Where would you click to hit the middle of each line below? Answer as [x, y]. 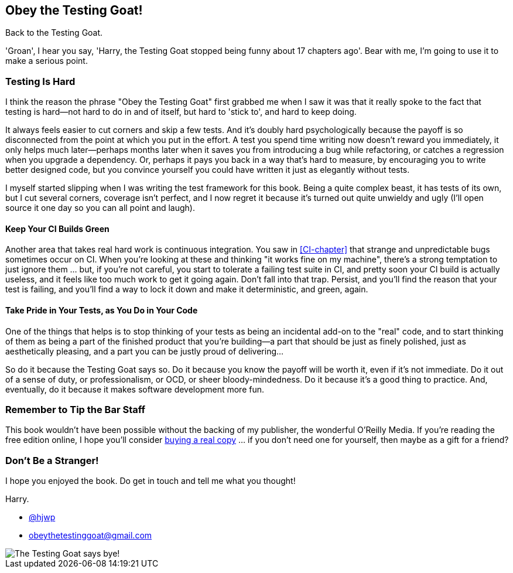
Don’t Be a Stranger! [52, 460]
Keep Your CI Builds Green [57, 228]
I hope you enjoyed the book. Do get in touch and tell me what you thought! [151, 481]
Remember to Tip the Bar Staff [76, 409]
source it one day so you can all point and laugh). [100, 208]
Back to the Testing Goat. [54, 33]
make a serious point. [47, 61]
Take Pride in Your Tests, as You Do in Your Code [102, 310]
